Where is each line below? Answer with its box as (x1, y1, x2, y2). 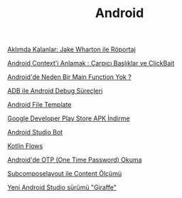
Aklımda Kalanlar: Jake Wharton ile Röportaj (7, 45, 136, 54)
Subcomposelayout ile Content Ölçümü (7, 170, 122, 178)
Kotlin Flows (7, 142, 43, 150)
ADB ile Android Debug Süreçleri (7, 87, 103, 95)
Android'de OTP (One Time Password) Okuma (7, 155, 142, 165)
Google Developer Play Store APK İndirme (7, 114, 130, 123)
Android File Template (7, 100, 72, 109)
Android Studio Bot (7, 128, 63, 137)
